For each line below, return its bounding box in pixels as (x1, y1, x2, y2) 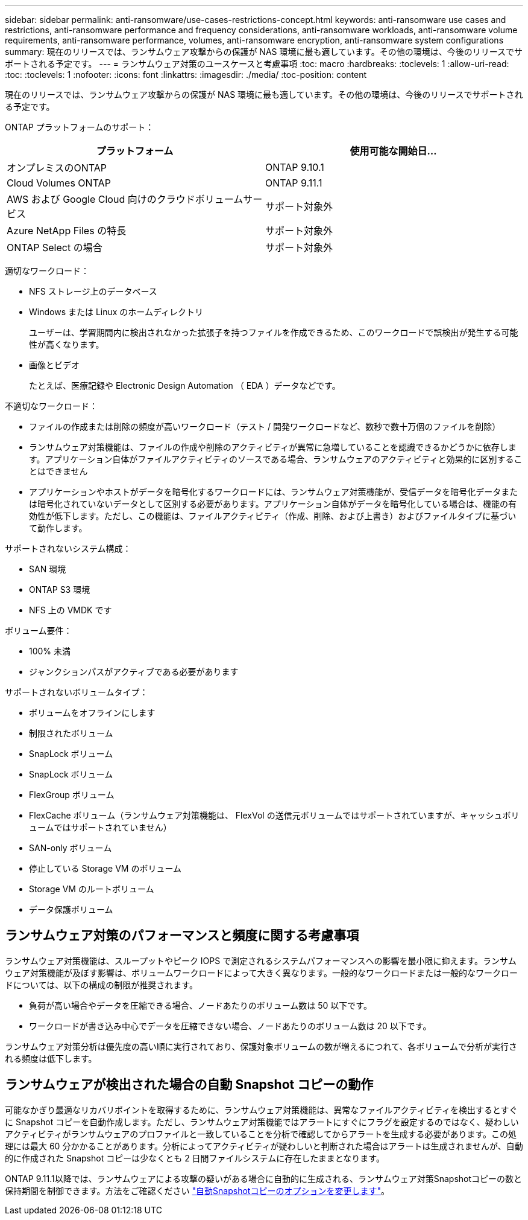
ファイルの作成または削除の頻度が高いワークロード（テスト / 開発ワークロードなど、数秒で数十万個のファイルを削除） (29, 421, 501, 432)
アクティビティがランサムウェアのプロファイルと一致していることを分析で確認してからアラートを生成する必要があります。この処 (5, 1128, 517, 1139)
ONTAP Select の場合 (7, 241, 102, 254)
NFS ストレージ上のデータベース (29, 286, 157, 296)
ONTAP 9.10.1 (265, 161, 324, 173)
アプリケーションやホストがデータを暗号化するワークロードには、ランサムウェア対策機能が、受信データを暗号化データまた (29, 487, 518, 497)
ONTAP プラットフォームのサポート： (5, 122, 154, 132)
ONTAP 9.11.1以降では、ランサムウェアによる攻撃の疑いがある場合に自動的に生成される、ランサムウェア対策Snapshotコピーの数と (5, 1173, 523, 1184)
